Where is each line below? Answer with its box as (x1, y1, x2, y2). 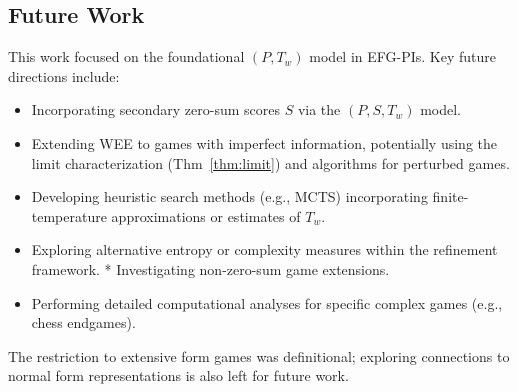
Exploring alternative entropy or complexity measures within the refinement (31, 239, 498, 260)
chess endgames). (31, 312, 136, 333)
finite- (432, 186, 469, 207)
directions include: (8, 65, 120, 86)
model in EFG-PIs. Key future (309, 46, 497, 67)
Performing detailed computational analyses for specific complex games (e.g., (31, 292, 503, 313)
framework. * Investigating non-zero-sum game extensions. (31, 258, 390, 279)
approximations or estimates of (111, 205, 301, 226)
